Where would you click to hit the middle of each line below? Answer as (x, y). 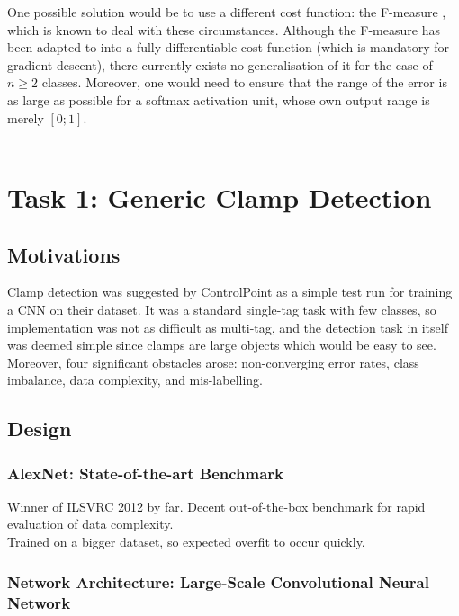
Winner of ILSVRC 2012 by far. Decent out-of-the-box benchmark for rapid (216, 506)
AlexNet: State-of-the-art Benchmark (146, 473)
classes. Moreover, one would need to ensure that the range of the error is (244, 82)
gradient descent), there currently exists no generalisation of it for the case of (220, 64)
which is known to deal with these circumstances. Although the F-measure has (224, 29)
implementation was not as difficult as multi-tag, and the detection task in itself (228, 327)
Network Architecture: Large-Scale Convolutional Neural (218, 581)
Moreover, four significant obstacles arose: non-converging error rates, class (213, 362)
